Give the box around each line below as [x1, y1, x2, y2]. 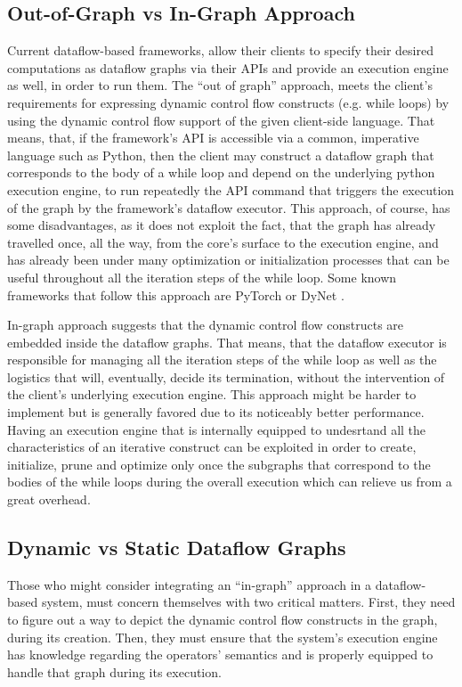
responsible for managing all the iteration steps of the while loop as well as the [7, 350, 437, 369]
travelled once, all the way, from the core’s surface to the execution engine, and [7, 233, 439, 251]
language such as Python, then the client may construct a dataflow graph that [7, 145, 434, 164]
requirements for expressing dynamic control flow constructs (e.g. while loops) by [7, 93, 450, 111]
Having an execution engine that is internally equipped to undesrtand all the [7, 420, 426, 438]
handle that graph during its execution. [7, 662, 222, 681]
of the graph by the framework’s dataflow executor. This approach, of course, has [7, 198, 450, 217]
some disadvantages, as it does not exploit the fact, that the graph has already [7, 216, 436, 234]
